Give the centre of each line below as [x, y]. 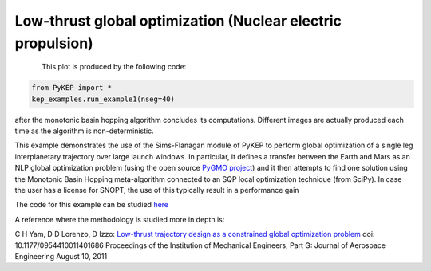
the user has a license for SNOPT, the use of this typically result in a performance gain [157, 190]
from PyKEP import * [71, 88]
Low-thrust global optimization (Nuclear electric [178, 21]
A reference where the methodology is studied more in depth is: [120, 219]
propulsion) [54, 43]
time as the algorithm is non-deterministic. [85, 131]
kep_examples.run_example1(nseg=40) [103, 99]
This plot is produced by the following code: [114, 67]
